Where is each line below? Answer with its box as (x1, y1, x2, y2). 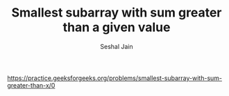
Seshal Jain (100, 42, 133, 50)
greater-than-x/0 (7, 81, 56, 89)
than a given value (62, 19, 171, 35)
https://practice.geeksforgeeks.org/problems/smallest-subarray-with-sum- (7, 74, 223, 82)
